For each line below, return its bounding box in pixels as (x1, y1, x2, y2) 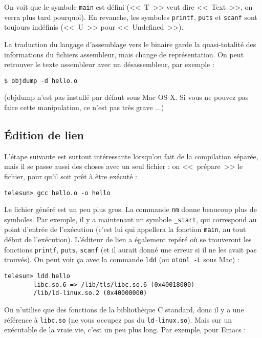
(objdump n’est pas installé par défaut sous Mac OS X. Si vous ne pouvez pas (4, 92, 249, 102)
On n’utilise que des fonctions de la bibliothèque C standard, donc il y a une (4, 304, 244, 315)
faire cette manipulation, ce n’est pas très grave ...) (4, 101, 164, 112)
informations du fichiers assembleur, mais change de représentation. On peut (4, 49, 244, 59)
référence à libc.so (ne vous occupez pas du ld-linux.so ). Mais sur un (4, 314, 232, 325)
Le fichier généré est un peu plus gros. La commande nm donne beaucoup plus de (4, 204, 257, 215)
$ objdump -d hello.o (4, 77, 78, 84)
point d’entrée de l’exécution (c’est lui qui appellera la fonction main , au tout (4, 224, 246, 235)
